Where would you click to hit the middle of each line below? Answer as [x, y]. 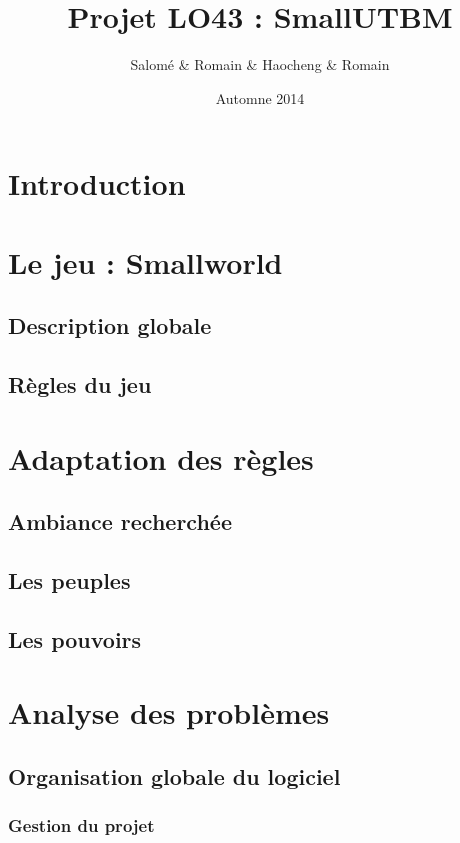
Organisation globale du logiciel [174, 775]
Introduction [97, 183]
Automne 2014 [260, 97]
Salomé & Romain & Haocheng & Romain [260, 64]
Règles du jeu [80, 384]
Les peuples [69, 579]
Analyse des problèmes [169, 712]
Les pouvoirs [75, 638]
